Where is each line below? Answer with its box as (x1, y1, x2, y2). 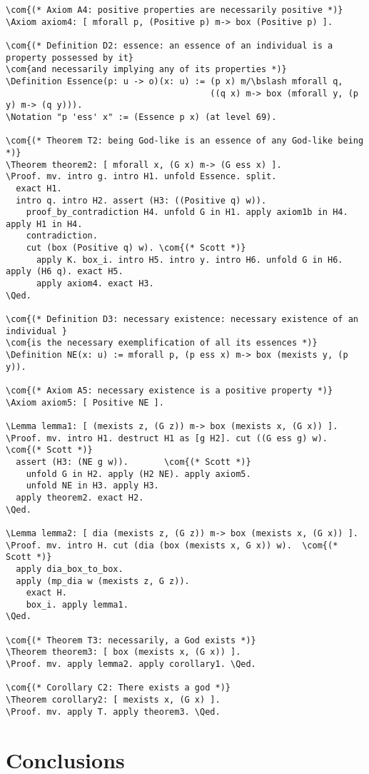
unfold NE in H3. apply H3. (26, 481, 159, 491)
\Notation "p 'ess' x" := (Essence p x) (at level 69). (6, 111, 277, 122)
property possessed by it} (6, 52, 133, 63)
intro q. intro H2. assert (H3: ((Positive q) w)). (16, 195, 267, 206)
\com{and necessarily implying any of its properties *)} (6, 64, 287, 75)
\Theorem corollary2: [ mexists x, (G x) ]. (6, 695, 221, 705)
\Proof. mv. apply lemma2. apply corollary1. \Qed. (6, 659, 256, 670)
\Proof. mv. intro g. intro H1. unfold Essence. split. (6, 171, 277, 182)
